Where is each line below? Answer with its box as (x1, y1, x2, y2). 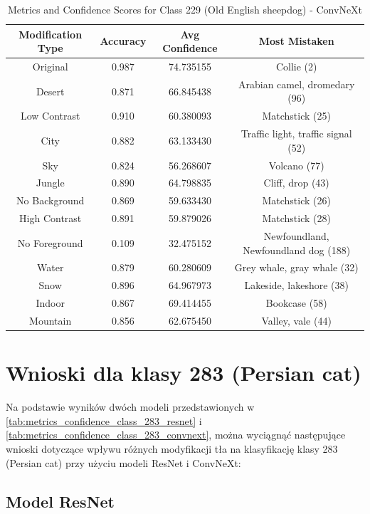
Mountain (29, 313, 72, 327)
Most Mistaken (258, 33, 334, 48)
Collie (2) (275, 59, 317, 74)
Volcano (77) (268, 157, 324, 172)
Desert (36, 83, 65, 98)
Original (32, 59, 68, 74)
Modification (18, 26, 83, 41)
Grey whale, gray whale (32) (234, 260, 359, 275)
